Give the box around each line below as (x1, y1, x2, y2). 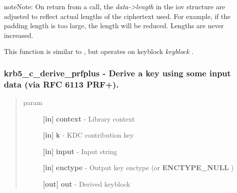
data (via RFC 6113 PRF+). (4, 78, 119, 90)
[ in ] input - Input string (42, 146, 118, 156)
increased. (4, 30, 34, 40)
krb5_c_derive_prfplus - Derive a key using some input (4, 67, 231, 79)
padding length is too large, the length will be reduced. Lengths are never (4, 20, 224, 31)
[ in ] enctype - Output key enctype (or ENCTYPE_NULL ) (42, 162, 234, 173)
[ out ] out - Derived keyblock (42, 179, 130, 189)
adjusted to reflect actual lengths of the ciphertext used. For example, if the (4, 11, 231, 21)
